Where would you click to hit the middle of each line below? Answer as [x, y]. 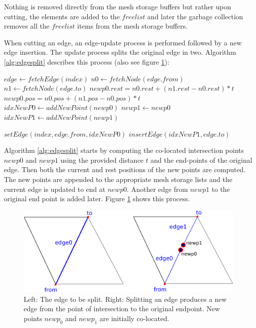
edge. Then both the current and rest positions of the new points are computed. [125, 169]
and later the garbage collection [195, 16]
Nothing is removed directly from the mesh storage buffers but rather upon [118, 6]
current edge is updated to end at [55, 189]
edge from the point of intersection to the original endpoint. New [122, 309]
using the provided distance [102, 160]
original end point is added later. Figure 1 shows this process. [97, 199]
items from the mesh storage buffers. [132, 26]
